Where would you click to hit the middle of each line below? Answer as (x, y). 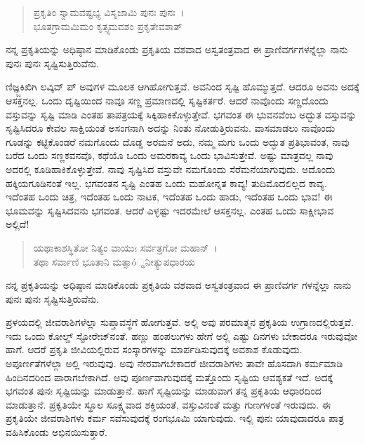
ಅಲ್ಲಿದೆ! (18, 224)
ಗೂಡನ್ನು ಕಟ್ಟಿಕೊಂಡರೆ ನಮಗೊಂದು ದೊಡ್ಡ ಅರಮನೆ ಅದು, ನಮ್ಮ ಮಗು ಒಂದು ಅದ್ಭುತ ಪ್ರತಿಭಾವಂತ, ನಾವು (178, 141)
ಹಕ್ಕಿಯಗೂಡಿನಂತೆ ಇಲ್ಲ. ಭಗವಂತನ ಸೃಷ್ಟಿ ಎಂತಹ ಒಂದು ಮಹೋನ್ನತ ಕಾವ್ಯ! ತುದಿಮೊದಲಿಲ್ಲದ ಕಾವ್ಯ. (166, 183)
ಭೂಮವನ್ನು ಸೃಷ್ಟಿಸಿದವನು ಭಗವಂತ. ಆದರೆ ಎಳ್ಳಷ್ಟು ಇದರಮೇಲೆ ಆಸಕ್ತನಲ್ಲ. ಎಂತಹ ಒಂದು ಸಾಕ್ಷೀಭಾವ (170, 210)
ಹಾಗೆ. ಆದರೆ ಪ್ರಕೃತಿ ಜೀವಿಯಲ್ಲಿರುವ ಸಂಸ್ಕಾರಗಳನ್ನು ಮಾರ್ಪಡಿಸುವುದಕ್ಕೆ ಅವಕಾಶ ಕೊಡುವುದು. (154, 349)
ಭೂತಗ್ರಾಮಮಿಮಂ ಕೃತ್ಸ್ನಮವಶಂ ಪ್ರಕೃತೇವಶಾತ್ (108, 26)
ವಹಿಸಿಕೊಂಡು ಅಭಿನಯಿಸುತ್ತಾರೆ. (57, 432)
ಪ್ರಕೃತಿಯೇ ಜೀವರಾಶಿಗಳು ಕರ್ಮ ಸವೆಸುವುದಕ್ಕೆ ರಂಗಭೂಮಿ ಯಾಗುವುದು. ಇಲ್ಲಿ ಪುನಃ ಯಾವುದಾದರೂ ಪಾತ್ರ (175, 418)
